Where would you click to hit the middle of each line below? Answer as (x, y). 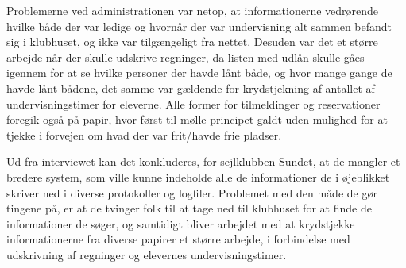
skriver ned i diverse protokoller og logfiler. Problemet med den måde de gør (192, 192)
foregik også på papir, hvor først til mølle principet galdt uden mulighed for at (197, 119)
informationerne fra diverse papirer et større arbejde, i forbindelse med (178, 239)
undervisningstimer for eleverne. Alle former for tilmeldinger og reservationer (193, 103)
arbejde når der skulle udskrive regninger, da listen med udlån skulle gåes (186, 57)
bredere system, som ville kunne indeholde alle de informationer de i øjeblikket (198, 176)
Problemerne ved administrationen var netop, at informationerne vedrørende (193, 10)
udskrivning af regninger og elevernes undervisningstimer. (147, 254)
